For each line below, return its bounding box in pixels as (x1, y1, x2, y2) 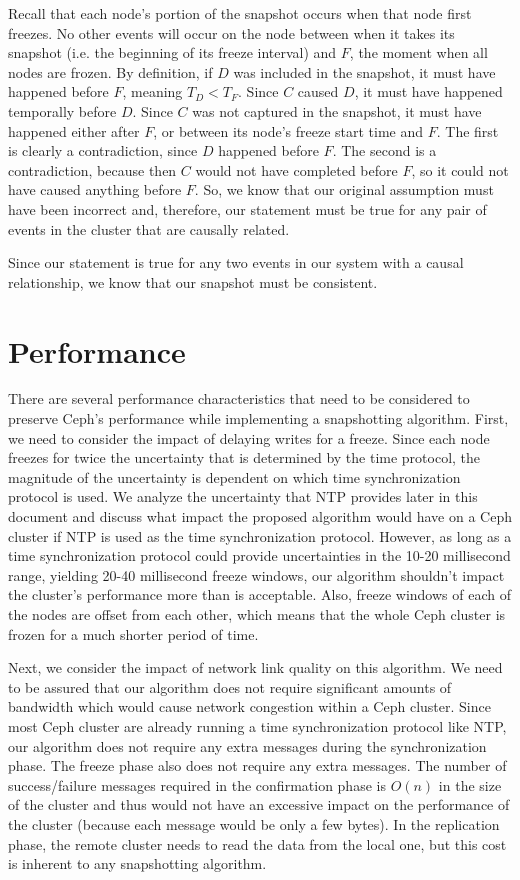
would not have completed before (195, 159, 398, 180)
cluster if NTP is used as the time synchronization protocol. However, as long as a (8, 525, 512, 546)
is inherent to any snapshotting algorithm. (8, 853, 267, 874)
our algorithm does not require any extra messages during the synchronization (8, 735, 487, 756)
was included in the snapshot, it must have (233, 61, 496, 82)
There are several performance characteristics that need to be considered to (8, 388, 470, 409)
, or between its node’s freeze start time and (153, 120, 424, 141)
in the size (438, 774, 502, 795)
